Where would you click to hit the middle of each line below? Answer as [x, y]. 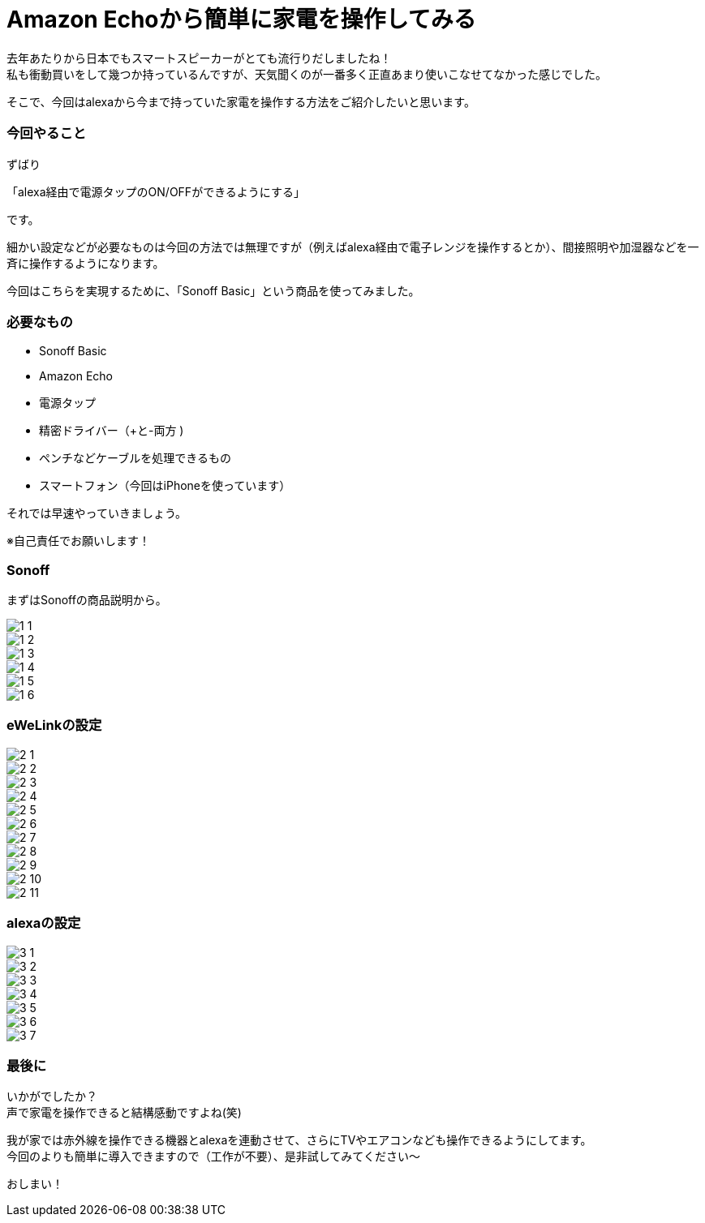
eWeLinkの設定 [54, 725]
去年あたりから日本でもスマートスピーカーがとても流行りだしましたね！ [199, 58]
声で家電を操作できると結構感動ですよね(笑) [124, 1113]
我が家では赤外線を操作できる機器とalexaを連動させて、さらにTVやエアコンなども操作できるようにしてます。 [299, 1140]
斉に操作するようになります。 [86, 263]
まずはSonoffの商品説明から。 [87, 600]
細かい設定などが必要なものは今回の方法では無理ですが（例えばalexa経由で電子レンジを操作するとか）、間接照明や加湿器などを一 [353, 247]
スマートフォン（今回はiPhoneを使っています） [165, 486]
